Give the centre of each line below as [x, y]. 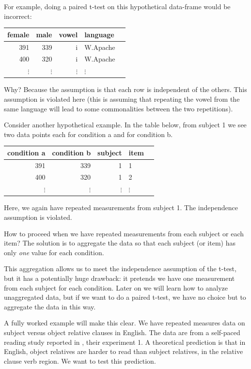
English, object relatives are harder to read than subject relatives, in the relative [124, 351]
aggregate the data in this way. [50, 306]
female [18, 34]
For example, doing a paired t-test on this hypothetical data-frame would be [117, 6]
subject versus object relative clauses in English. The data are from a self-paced [122, 332]
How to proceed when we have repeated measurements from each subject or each [124, 233]
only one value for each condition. [54, 252]
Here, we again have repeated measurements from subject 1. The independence [121, 208]
